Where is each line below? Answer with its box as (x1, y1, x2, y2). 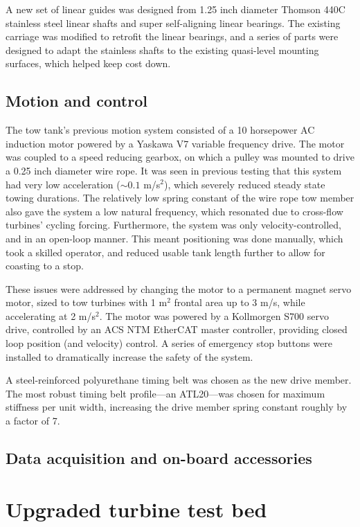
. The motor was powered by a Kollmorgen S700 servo (99, 308, 329, 323)
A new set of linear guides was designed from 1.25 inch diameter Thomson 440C (6, 2, 345, 16)
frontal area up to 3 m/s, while (174, 295, 305, 310)
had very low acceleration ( (6, 177, 120, 191)
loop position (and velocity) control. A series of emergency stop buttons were (6, 336, 332, 350)
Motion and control (6, 90, 147, 111)
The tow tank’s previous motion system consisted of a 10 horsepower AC (6, 123, 315, 137)
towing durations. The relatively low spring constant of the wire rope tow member (6, 190, 354, 205)
